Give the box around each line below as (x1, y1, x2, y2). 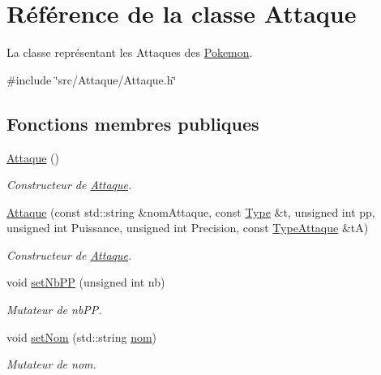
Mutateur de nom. (6, 356, 96, 373)
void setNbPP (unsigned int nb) (6, 274, 165, 291)
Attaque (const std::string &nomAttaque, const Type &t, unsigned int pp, (6, 203, 375, 220)
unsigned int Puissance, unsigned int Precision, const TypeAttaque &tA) (6, 219, 369, 236)
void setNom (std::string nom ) (6, 328, 157, 345)
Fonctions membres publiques (6, 110, 259, 136)
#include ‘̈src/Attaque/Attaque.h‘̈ (6, 71, 177, 88)
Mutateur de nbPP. (6, 301, 102, 318)
